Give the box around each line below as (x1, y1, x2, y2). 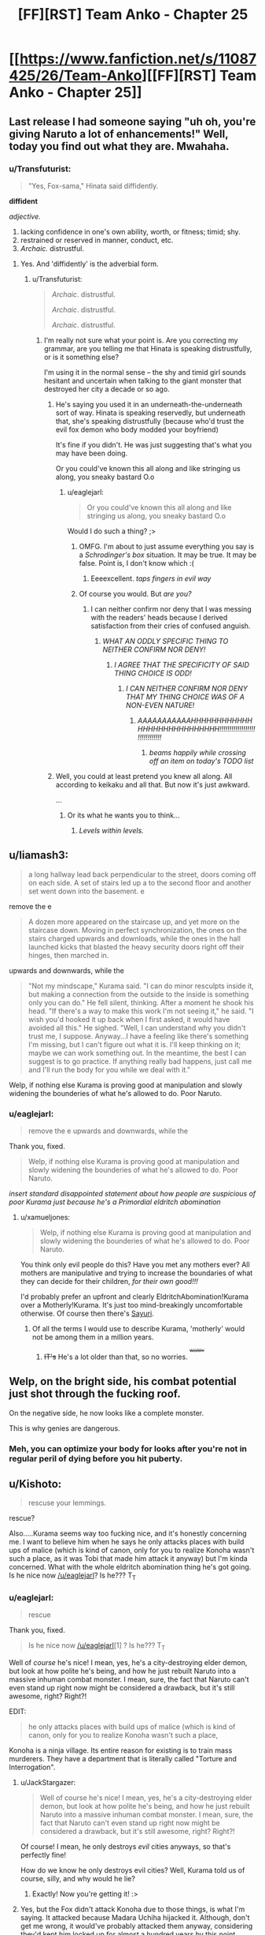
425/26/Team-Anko (9, 67, 142, 84)
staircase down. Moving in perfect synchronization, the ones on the (28, 925, 247, 934)
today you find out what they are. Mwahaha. (9, 140, 230, 153)
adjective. (9, 211, 42, 221)
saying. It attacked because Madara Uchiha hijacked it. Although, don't (20, 1913, 250, 1922)
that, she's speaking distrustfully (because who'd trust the (55, 416, 245, 425)
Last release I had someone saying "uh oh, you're (9, 114, 256, 128)
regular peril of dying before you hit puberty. (9, 1453, 183, 1464)
